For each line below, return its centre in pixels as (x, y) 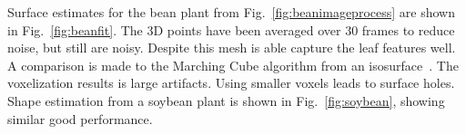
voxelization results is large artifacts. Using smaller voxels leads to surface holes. (231, 83)
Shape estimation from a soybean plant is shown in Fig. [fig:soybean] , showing (226, 100)
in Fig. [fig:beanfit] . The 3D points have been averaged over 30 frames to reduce (231, 29)
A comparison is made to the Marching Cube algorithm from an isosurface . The (233, 65)
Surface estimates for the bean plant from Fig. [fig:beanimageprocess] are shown (231, 12)
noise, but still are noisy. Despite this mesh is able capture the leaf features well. (232, 48)
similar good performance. (80, 118)
